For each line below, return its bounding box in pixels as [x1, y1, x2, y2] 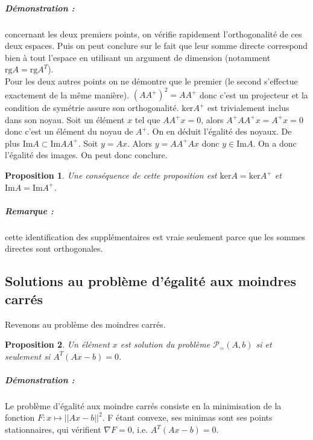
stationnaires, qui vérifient [5, 423, 101, 436]
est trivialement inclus [207, 101, 289, 114]
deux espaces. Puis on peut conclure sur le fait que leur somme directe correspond [5, 39, 308, 52]
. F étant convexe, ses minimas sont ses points [102, 411, 273, 424]
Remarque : [5, 204, 54, 217]
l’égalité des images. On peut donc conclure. [5, 148, 168, 161]
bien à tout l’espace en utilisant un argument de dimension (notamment [5, 51, 271, 63]
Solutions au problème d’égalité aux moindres [5, 272, 296, 290]
